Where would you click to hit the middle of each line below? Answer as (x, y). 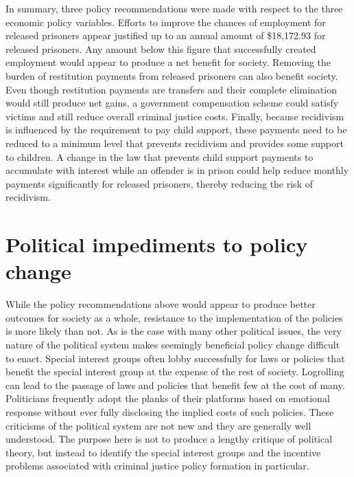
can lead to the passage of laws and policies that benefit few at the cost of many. (175, 385)
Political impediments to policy (157, 244)
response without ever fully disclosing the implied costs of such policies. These (170, 411)
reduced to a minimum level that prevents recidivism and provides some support (175, 143)
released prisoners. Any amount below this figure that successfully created (161, 48)
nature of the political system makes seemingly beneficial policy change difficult (173, 344)
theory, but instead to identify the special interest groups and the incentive (163, 452)
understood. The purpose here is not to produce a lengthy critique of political (169, 439)
